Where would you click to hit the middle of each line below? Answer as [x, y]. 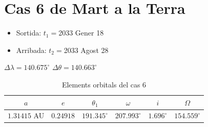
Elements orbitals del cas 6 [104, 84]
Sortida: [29, 33]
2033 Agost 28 [86, 50]
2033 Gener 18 [81, 33]
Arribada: [31, 50]
